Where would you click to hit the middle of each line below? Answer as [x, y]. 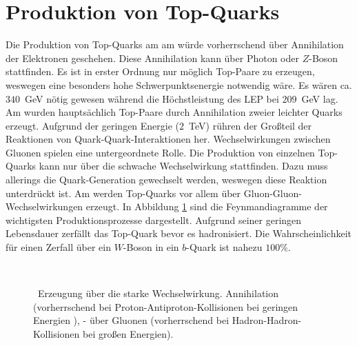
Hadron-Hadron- [267, 320]
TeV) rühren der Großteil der [251, 125]
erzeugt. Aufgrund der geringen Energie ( [93, 125]
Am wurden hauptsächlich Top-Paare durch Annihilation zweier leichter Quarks [174, 112]
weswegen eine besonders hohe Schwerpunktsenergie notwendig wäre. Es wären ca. [179, 84]
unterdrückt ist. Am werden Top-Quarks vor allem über [123, 193]
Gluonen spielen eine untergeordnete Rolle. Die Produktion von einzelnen [160, 152]
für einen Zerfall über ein [58, 247]
